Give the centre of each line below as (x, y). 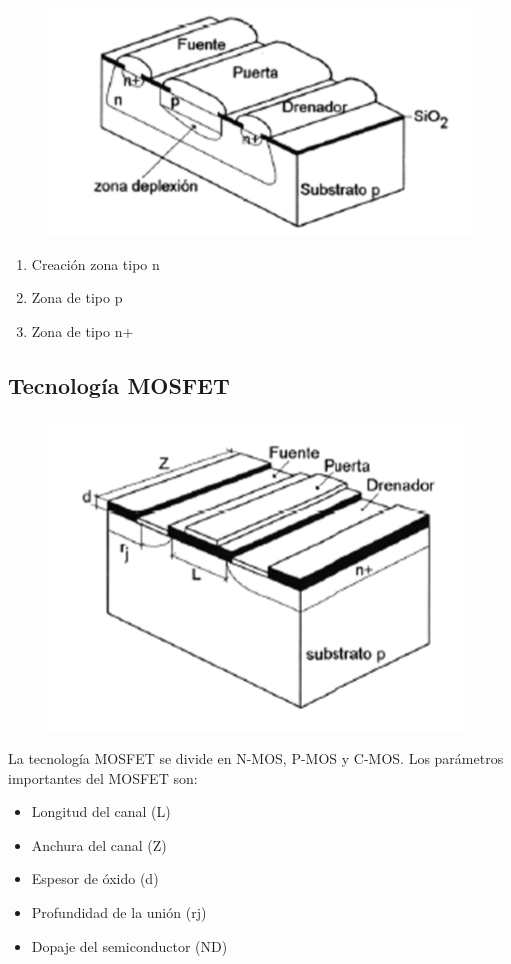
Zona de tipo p (77, 297)
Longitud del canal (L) (101, 811)
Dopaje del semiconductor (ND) (129, 945)
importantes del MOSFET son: (103, 777)
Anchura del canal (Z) (99, 844)
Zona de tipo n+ (82, 330)
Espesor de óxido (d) (95, 878)
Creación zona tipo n (95, 263)
